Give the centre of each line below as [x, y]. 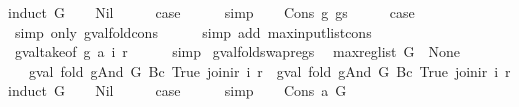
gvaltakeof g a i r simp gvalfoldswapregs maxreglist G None [237, 51]
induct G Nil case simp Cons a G [177, 90]
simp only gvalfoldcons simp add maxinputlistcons [193, 31]
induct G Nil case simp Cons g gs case [211, 12]
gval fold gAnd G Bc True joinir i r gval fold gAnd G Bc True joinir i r [269, 70]
